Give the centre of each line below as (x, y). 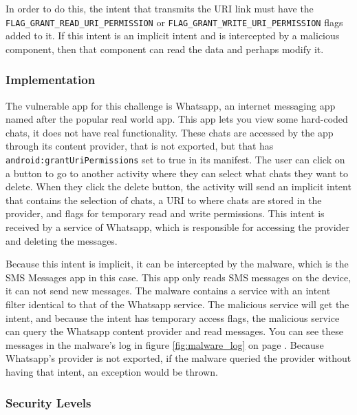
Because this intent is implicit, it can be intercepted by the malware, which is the (177, 264)
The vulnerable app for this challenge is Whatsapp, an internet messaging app (171, 105)
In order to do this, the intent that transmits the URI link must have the (160, 8)
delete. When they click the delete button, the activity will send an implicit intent (178, 186)
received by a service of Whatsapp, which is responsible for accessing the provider (178, 227)
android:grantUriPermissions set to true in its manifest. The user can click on (175, 160)
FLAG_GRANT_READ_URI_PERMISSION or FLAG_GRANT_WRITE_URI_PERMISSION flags (174, 22)
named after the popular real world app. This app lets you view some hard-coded (177, 119)
